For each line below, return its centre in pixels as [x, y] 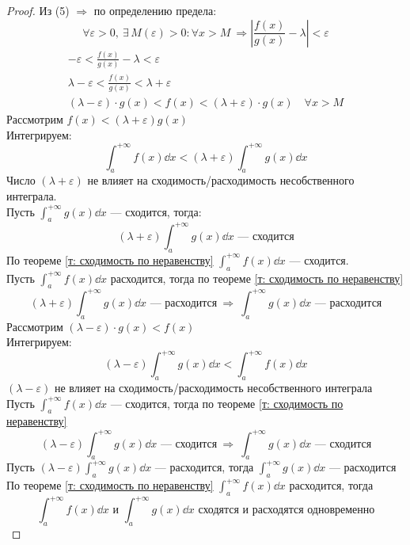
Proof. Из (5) [38, 10]
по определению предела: [155, 10]
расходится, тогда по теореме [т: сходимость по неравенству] [257, 278]
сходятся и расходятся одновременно [287, 511]
